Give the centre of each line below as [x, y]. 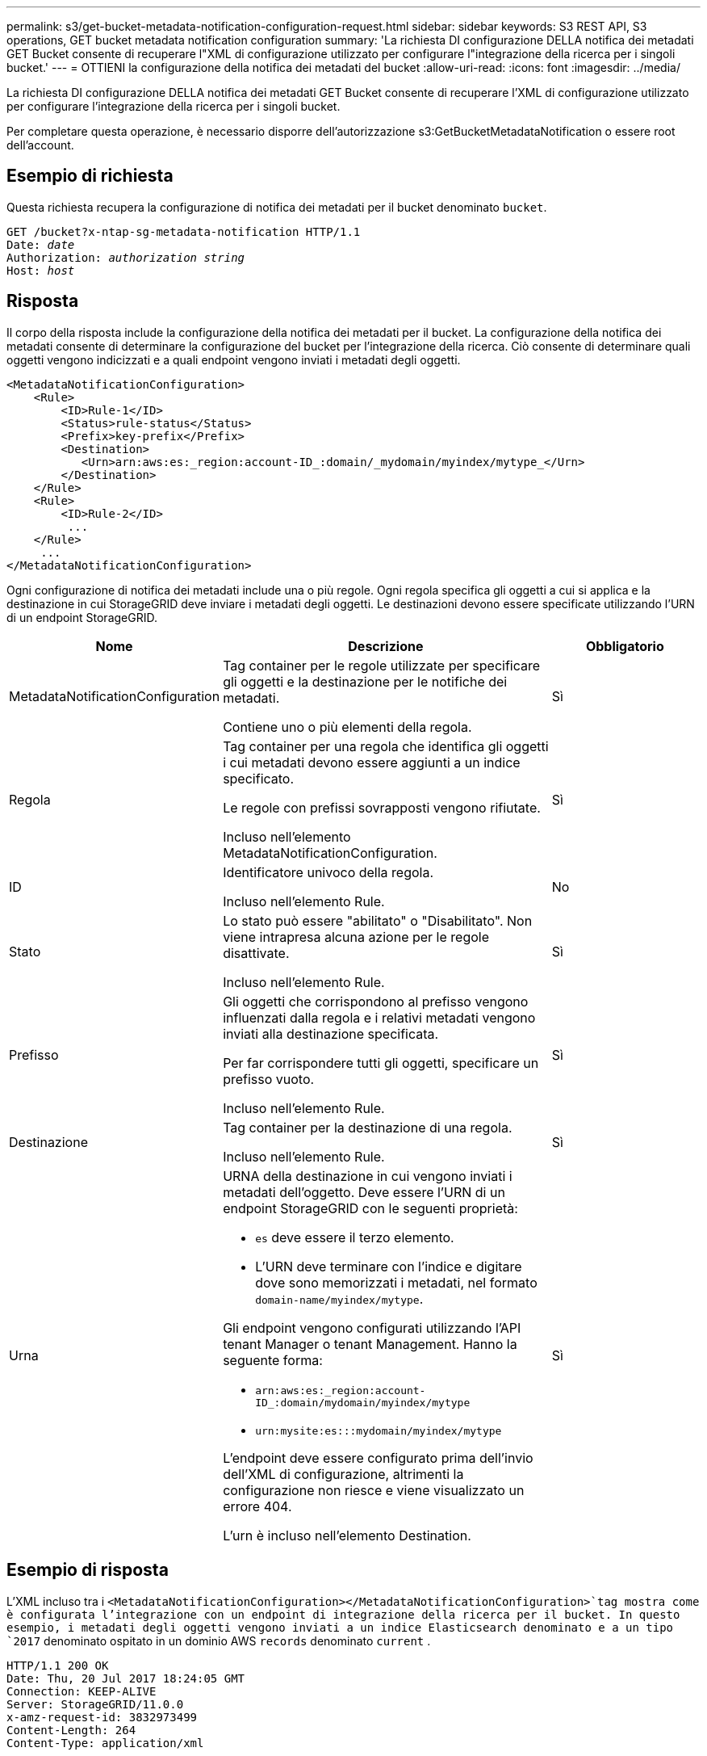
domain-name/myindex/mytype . [339, 1298]
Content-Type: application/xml [105, 1743]
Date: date [41, 244]
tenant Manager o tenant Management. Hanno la [370, 1344]
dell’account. [40, 145]
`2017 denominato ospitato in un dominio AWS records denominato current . [219, 1640]
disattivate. [256, 953]
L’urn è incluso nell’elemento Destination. [347, 1535]
